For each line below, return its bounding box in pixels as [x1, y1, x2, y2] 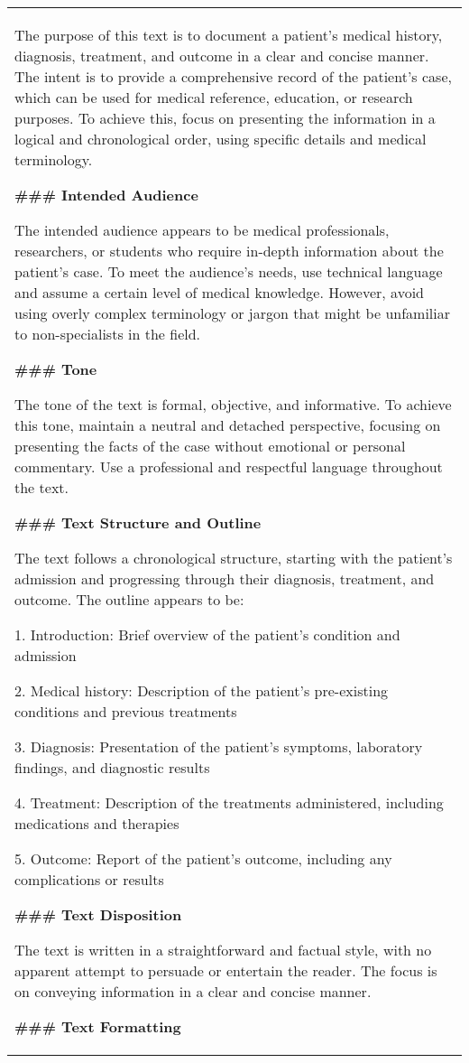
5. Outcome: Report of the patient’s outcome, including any [14, 848, 392, 869]
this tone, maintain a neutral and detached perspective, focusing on [14, 415, 441, 435]
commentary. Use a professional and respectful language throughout [14, 456, 443, 477]
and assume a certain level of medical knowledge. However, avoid [14, 282, 424, 303]
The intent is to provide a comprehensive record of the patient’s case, [14, 66, 452, 87]
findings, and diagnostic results [14, 757, 210, 778]
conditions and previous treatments [14, 701, 237, 722]
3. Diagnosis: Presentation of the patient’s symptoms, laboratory [14, 736, 423, 757]
